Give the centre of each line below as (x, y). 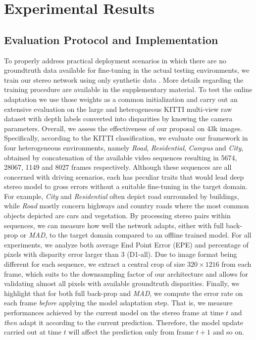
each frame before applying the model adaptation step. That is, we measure (118, 303)
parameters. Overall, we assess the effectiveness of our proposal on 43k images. (123, 128)
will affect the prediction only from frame (131, 332)
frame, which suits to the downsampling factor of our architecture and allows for (126, 273)
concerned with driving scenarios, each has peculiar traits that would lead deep (124, 176)
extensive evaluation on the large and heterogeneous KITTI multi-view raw (118, 109)
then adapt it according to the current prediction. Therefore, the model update (124, 322)
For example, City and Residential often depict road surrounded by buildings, (122, 196)
